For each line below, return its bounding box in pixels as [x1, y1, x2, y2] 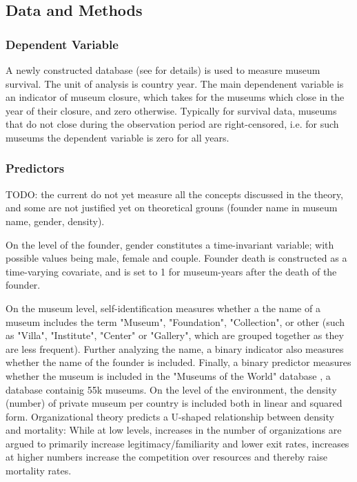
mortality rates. [6, 463, 72, 478]
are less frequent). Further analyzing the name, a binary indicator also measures [6, 341, 344, 356]
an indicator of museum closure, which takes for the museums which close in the [6, 90, 345, 104]
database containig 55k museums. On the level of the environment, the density [6, 382, 337, 396]
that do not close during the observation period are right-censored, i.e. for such [6, 117, 339, 131]
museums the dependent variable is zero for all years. [6, 130, 229, 144]
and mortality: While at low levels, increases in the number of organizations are [6, 423, 342, 437]
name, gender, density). [6, 213, 105, 228]
